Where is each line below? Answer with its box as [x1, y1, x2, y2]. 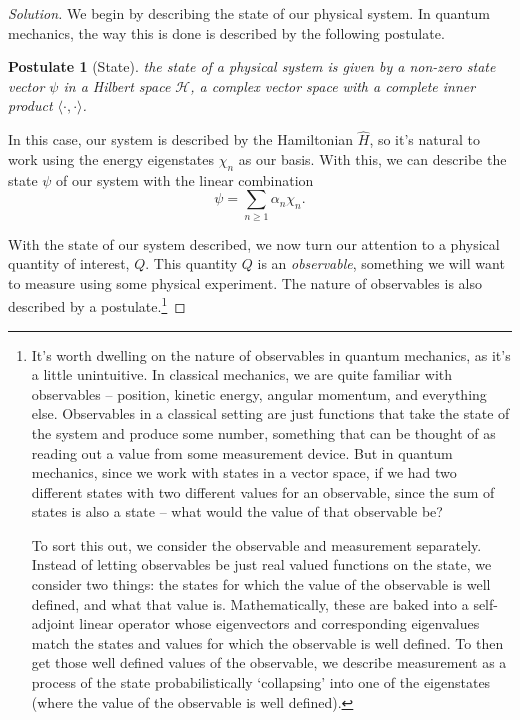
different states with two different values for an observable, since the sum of [31, 481, 495, 502]
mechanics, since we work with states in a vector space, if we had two [31, 462, 457, 483]
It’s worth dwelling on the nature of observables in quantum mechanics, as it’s [31, 344, 511, 365]
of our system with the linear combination [56, 169, 314, 190]
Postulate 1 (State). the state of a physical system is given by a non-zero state [8, 56, 496, 77]
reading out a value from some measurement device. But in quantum [31, 442, 453, 463]
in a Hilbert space [63, 75, 171, 96]
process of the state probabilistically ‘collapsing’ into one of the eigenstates [31, 672, 491, 693]
